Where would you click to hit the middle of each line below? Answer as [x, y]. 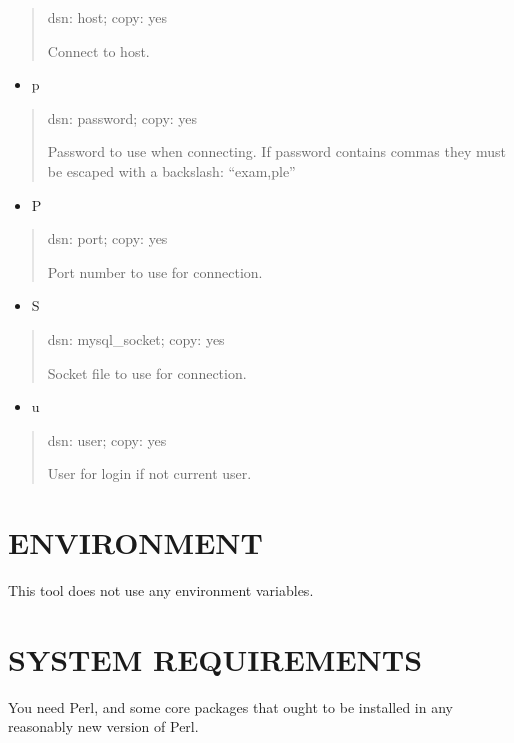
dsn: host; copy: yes [107, 17]
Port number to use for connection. [155, 271]
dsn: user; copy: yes [107, 439]
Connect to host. [98, 50]
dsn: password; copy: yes [122, 117]
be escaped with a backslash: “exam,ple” [171, 170]
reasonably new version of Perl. [103, 726]
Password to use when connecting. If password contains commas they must [276, 151]
